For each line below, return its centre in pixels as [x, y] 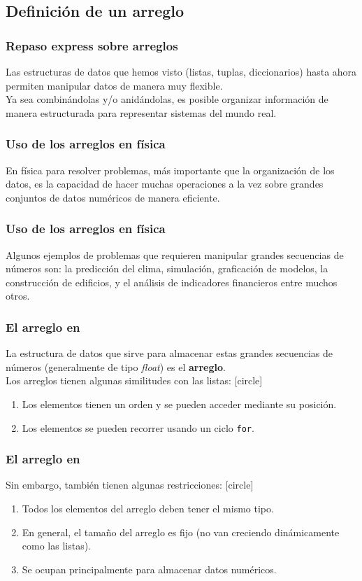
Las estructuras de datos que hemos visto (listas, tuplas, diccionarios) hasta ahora [181, 71]
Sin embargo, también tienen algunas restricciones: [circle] [130, 485]
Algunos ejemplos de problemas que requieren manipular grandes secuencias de [175, 254]
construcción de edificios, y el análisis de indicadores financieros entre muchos [172, 282]
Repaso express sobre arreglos [92, 45]
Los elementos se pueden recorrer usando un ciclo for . [138, 427]
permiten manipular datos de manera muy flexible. [114, 85]
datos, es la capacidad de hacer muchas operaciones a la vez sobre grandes [165, 184]
